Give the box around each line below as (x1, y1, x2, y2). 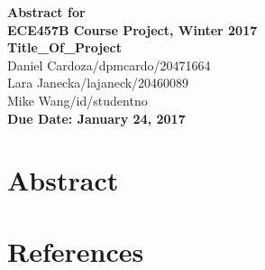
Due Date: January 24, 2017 (7, 108, 186, 127)
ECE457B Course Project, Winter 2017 (7, 20, 258, 39)
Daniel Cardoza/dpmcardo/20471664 (7, 55, 211, 74)
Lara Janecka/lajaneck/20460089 (7, 73, 189, 92)
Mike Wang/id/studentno (7, 90, 148, 109)
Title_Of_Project (7, 38, 122, 57)
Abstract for (7, 3, 86, 21)
